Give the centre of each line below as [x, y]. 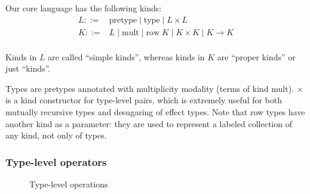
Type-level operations [69, 184]
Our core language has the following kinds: [84, 8]
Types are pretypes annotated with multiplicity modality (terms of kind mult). [150, 88]
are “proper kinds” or [256, 56]
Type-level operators [56, 161]
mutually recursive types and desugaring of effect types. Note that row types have [155, 112]
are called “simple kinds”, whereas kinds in [126, 56]
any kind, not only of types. [56, 135]
